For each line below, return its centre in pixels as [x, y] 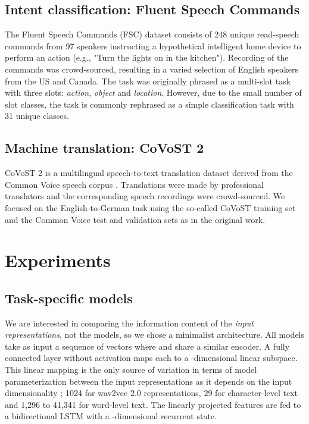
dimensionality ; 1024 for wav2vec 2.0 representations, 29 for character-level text [151, 393]
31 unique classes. [37, 116]
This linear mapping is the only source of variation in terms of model [131, 370]
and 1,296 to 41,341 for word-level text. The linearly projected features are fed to [153, 404]
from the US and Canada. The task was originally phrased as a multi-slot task [148, 81]
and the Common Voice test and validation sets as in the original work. [135, 219]
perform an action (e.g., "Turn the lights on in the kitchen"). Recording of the [147, 57]
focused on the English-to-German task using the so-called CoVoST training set [150, 207]
